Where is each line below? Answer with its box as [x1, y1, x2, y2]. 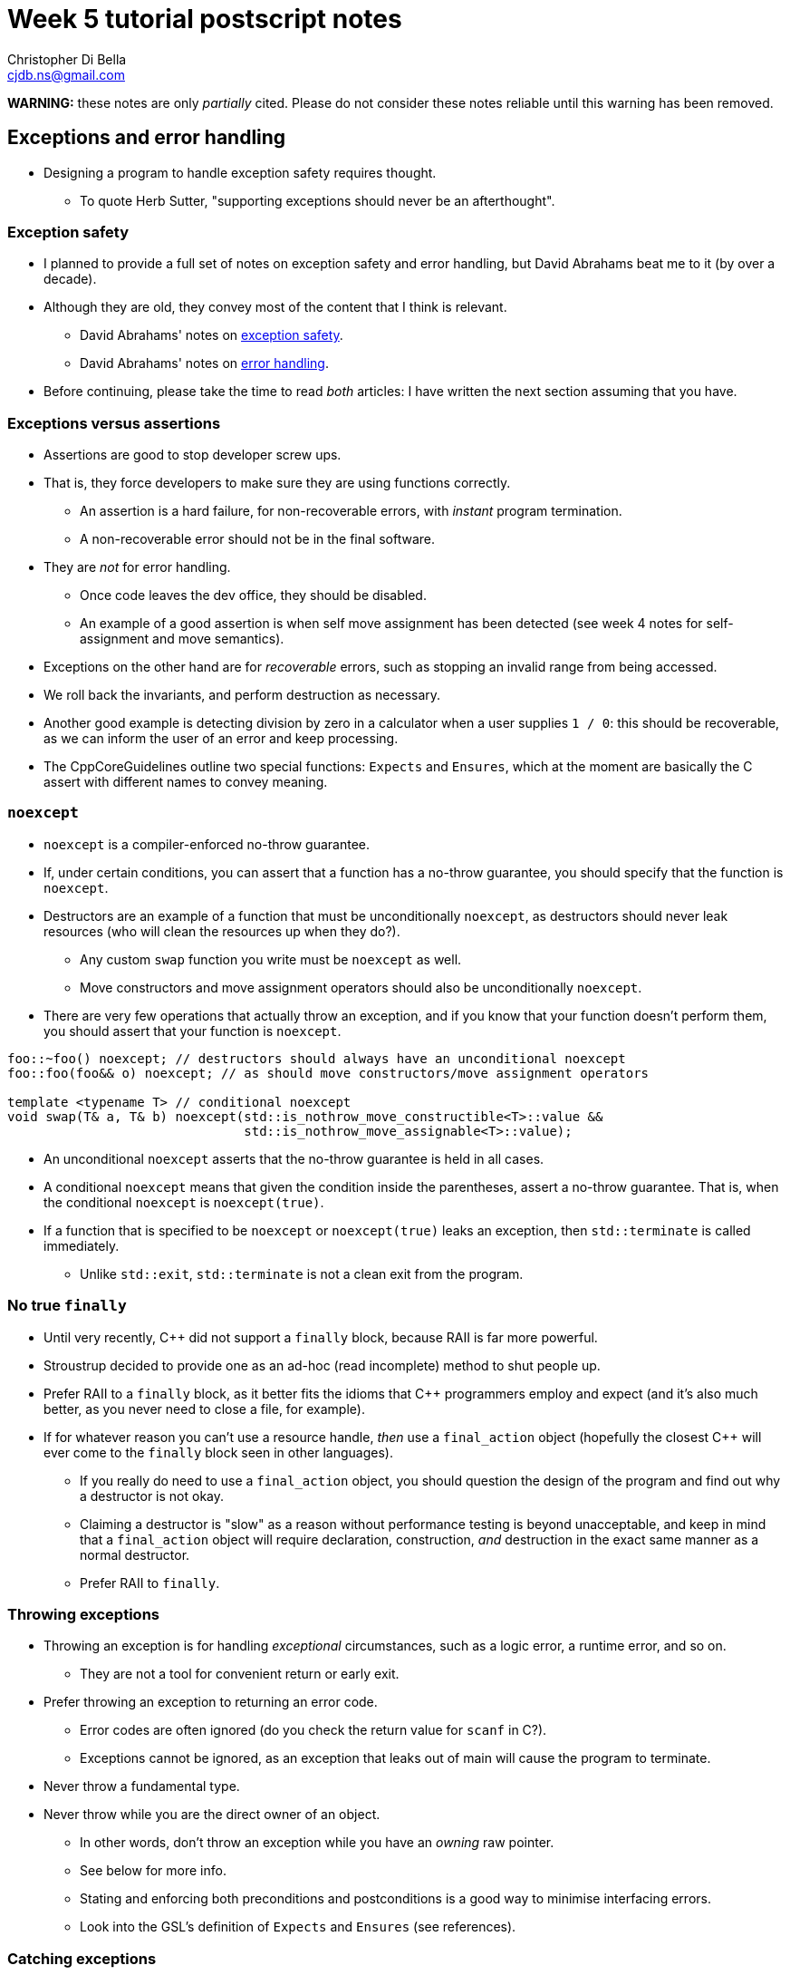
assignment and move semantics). [80, 631, 284, 647]
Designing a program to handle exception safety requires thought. [43, 164, 437, 180]
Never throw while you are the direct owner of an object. [43, 1806, 381, 1823]
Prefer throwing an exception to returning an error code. [43, 1694, 378, 1710]
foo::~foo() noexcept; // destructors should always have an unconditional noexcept [7, 1050, 626, 1066]
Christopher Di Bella [7, 51, 127, 67]
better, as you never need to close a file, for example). [43, 1400, 365, 1417]
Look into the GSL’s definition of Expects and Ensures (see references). [80, 1919, 516, 1935]
